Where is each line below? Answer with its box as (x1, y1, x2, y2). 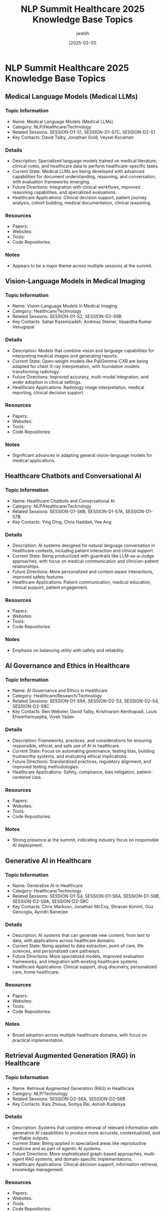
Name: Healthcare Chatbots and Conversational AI (12, 498, 115, 504)
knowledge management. (12, 1167, 64, 1172)
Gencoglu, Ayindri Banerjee (12, 909, 68, 915)
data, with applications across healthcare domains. (12, 937, 116, 944)
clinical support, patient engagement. (12, 584, 89, 591)
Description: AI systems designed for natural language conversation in (12, 542, 155, 549)
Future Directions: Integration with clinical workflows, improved (12, 184, 140, 190)
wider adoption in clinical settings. (12, 379, 82, 385)
